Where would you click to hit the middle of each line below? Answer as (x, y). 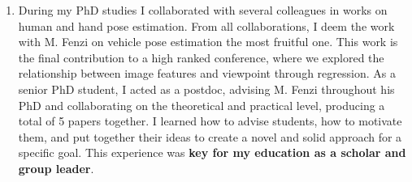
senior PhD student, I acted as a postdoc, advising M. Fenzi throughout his (206, 89)
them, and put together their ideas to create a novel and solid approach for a (210, 136)
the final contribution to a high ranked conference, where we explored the (201, 57)
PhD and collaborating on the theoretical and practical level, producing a (202, 105)
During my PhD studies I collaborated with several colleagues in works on (203, 10)
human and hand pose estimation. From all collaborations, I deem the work (206, 25)
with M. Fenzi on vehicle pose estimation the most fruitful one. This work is (208, 42)
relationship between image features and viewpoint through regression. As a (207, 73)
